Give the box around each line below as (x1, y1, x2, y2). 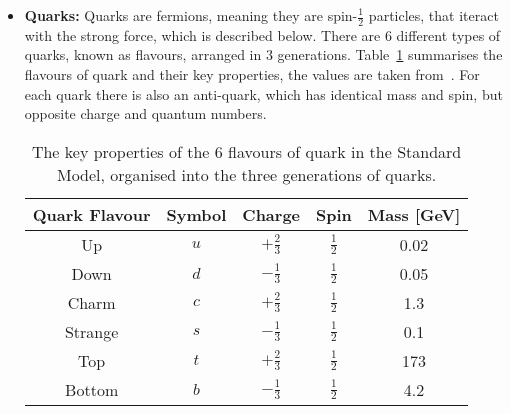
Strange (64, 319, 119, 343)
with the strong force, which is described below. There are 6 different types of (24, 24, 501, 45)
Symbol (166, 202, 227, 226)
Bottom (65, 377, 119, 401)
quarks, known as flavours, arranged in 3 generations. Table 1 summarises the (24, 44, 503, 65)
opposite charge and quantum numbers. (24, 103, 267, 124)
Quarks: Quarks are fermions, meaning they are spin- (24, 5, 358, 25)
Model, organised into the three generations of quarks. (57, 162, 437, 186)
